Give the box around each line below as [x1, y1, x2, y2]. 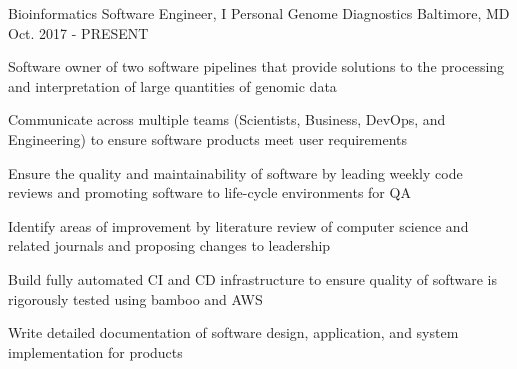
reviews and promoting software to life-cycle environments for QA [8, 182, 411, 203]
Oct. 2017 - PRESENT [8, 22, 149, 43]
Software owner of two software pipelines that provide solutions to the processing [8, 56, 505, 77]
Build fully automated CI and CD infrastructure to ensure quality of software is [8, 268, 497, 289]
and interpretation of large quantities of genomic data [8, 75, 337, 96]
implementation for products [8, 341, 183, 362]
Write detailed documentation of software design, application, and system [8, 322, 459, 343]
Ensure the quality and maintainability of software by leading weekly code [8, 162, 463, 183]
